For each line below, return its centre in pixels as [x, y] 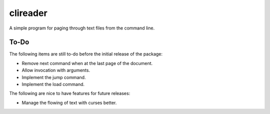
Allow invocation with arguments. [56, 70]
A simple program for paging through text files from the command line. [82, 28]
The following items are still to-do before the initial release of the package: [86, 54]
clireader [28, 13]
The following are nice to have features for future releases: [70, 93]
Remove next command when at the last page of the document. [87, 63]
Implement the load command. [53, 84]
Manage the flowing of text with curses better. [69, 102]
